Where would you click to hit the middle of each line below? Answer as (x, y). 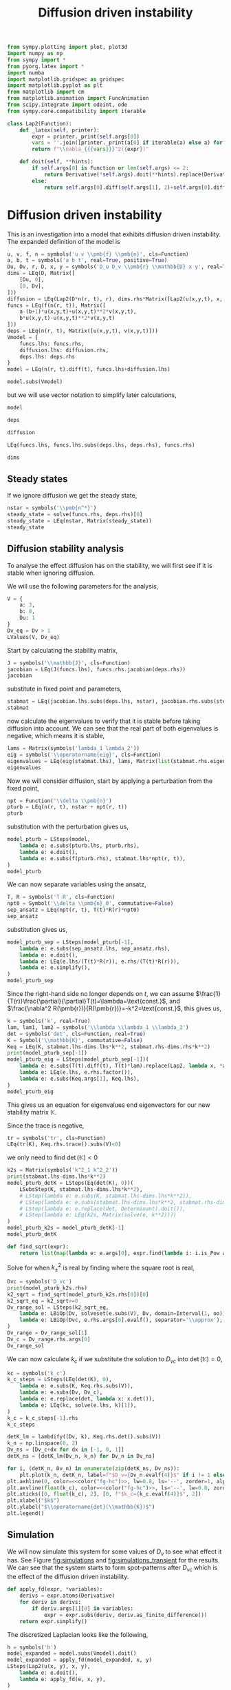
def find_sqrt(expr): (38, 1246)
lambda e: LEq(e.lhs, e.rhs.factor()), (77, 1072)
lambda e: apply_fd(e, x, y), (63, 1679)
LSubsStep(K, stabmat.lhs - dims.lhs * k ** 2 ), (81, 1189)
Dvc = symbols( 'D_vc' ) (40, 1282)
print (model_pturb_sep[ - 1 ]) (47, 1053)
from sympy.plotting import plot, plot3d (67, 47)
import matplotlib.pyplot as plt (55, 85)
